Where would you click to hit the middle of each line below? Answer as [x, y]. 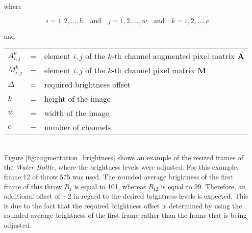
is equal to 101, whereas [110, 186]
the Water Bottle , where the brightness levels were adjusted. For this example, [121, 167]
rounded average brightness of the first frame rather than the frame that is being [126, 215]
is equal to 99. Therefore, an [203, 186]
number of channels [78, 127]
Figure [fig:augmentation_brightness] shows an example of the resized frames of [124, 157]
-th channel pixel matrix [153, 70]
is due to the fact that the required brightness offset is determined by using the [123, 205]
